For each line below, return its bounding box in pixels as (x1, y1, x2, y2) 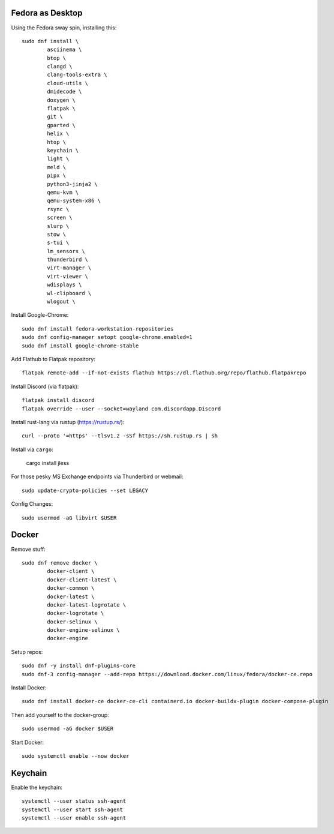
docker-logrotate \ (47, 610, 104, 617)
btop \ (47, 55, 67, 61)
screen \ (47, 214, 73, 221)
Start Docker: (11, 739, 44, 746)
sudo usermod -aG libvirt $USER (22, 514, 117, 521)
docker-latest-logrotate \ (47, 601, 127, 608)
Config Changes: (11, 500, 53, 508)
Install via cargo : (11, 446, 53, 453)
